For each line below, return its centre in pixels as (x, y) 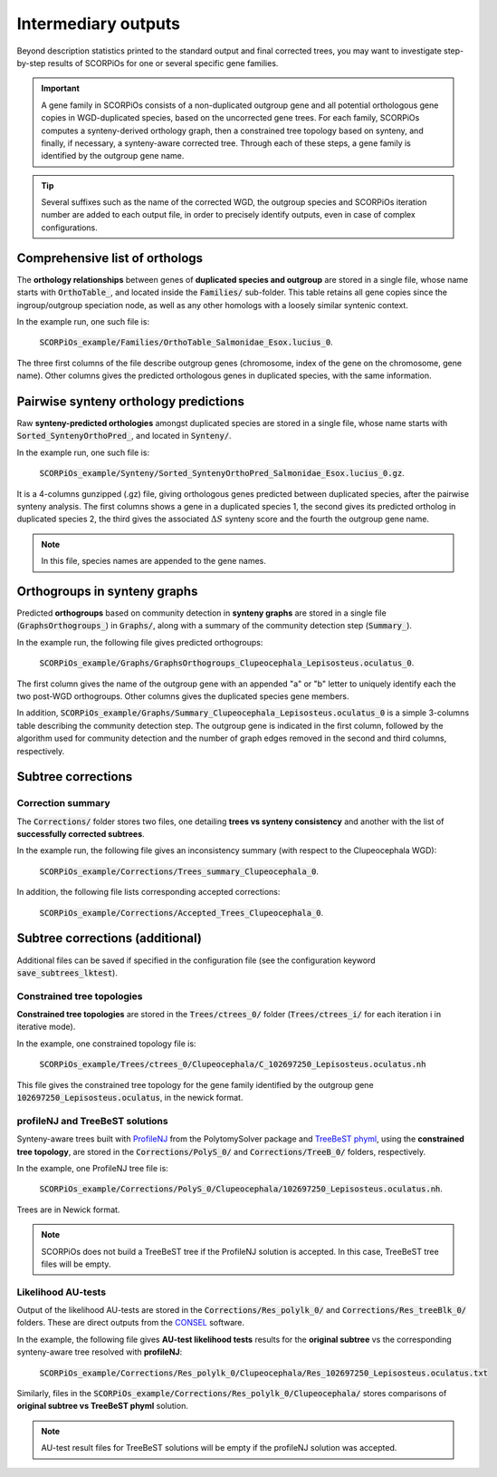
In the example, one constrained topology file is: (106, 1044)
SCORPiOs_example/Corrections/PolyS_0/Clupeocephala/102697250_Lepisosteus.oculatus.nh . (241, 1189)
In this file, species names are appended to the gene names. (154, 561)
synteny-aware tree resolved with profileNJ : (100, 1352)
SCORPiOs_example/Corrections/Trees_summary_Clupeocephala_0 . (179, 871)
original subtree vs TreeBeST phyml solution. (103, 1406)
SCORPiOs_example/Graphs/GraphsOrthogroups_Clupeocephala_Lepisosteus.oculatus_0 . (227, 663)
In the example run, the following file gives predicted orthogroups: (140, 642)
